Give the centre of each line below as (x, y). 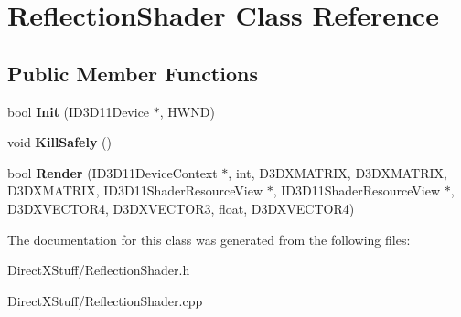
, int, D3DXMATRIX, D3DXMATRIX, (338, 172)
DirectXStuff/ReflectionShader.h (99, 270)
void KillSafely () (59, 142)
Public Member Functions (133, 73)
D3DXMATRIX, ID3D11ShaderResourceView (135, 190)
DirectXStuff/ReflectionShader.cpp (105, 300)
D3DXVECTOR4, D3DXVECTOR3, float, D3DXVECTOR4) (181, 208)
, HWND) (187, 111)
